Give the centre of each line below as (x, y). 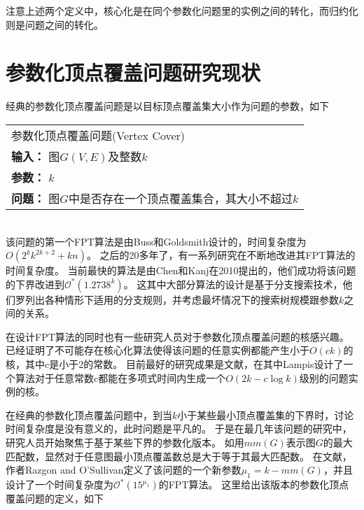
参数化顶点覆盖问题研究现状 (133, 72)
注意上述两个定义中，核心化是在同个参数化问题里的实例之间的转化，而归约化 (182, 10)
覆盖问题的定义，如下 (55, 498)
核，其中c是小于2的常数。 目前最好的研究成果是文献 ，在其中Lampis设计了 (175, 364)
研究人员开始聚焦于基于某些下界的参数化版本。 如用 (125, 442)
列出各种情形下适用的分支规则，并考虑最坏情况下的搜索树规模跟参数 (182, 299)
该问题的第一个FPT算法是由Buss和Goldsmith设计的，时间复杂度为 (156, 241)
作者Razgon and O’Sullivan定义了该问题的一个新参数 (124, 470)
